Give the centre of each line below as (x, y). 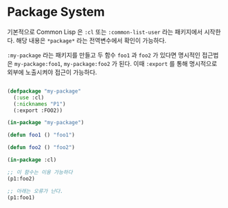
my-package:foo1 (37, 64)
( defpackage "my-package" (44, 91)
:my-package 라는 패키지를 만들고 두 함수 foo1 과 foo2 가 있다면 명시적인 (104, 55)
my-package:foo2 (87, 64)
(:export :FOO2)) (38, 111)
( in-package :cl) (32, 160)
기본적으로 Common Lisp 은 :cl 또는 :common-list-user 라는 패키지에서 (105, 32)
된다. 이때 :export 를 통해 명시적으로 (168, 63)
